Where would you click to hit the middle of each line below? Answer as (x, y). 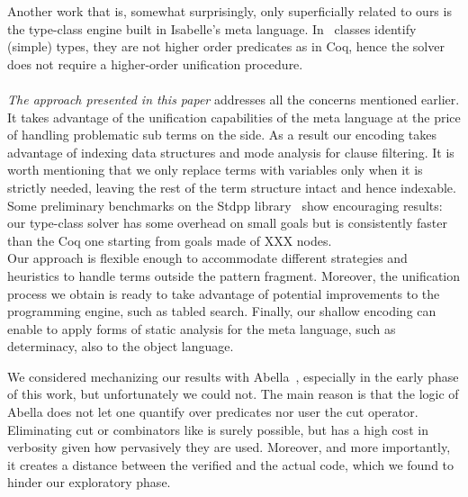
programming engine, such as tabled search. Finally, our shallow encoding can (222, 311)
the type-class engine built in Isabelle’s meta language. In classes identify (212, 28)
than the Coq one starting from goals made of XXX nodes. (170, 240)
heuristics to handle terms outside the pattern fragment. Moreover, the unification (234, 275)
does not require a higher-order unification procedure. (155, 63)
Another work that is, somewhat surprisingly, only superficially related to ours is (229, 11)
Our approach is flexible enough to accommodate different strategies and (207, 258)
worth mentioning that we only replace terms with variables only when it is (215, 170)
